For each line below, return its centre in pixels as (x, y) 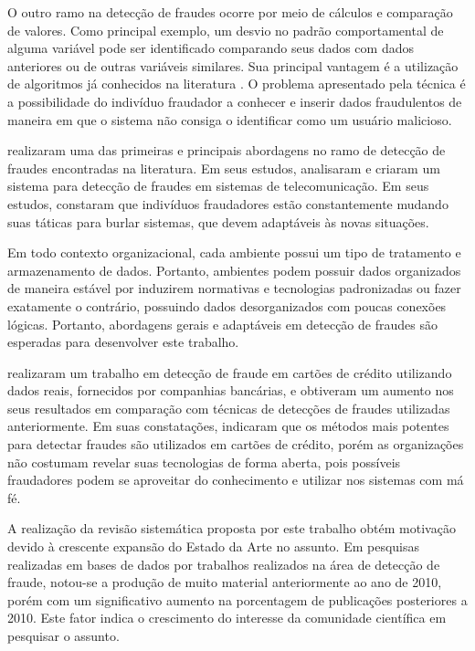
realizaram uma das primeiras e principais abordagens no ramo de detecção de (227, 150)
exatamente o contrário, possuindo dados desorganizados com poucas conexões (227, 305)
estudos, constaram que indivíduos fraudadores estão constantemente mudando (228, 203)
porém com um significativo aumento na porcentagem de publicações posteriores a (237, 599)
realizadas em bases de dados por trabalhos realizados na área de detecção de (224, 564)
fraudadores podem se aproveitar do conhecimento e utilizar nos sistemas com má (236, 480)
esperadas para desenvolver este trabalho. (123, 342)
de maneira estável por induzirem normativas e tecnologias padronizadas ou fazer (234, 288)
